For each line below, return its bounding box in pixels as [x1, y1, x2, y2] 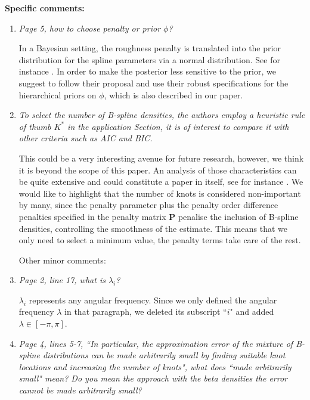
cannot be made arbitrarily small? [18, 384, 142, 396]
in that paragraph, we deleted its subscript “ [64, 305, 227, 318]
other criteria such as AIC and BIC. [18, 132, 153, 144]
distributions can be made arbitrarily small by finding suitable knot [42, 349, 286, 361]
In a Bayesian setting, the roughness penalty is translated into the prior [18, 42, 281, 54]
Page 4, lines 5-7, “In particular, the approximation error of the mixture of [18, 337, 293, 349]
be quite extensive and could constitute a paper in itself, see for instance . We [18, 175, 303, 188]
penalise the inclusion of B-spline [178, 210, 299, 222]
